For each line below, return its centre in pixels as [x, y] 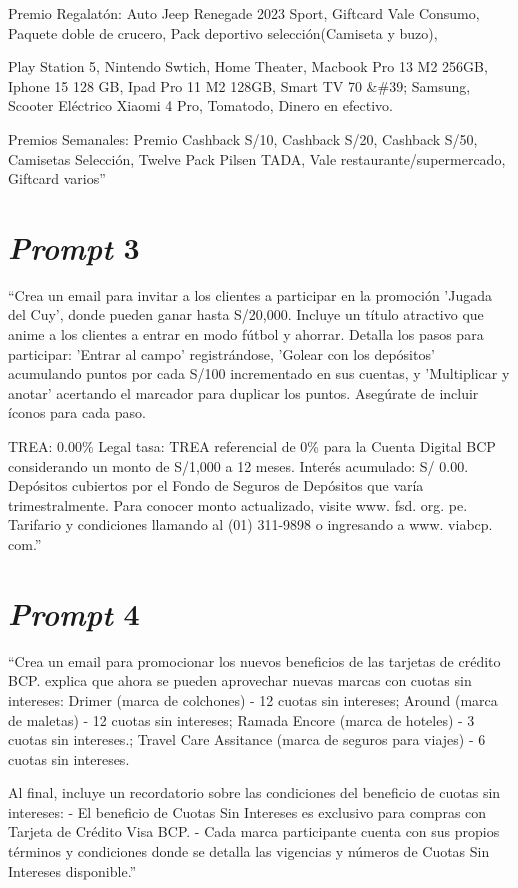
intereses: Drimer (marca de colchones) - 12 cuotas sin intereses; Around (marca [253, 699]
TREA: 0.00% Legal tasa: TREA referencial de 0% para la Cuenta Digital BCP [252, 446]
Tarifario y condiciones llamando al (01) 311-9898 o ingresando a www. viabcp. [250, 524]
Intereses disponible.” [72, 870]
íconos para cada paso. [77, 412]
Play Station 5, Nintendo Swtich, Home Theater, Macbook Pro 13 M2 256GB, [248, 66]
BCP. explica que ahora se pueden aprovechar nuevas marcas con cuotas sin [240, 680]
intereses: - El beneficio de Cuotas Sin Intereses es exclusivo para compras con [247, 811]
